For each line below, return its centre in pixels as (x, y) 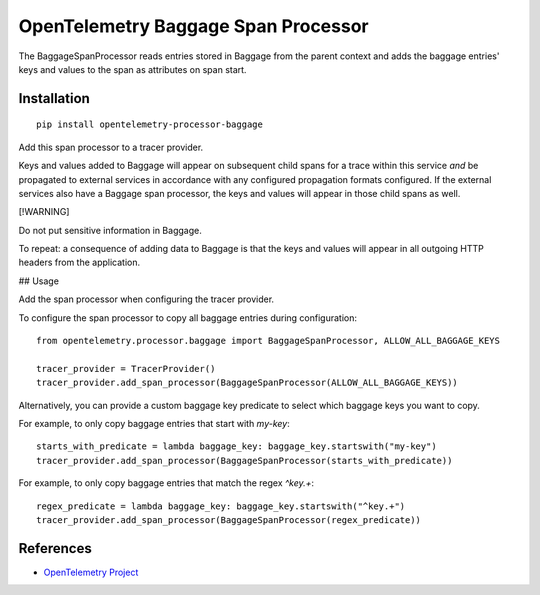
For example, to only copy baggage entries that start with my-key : (154, 423)
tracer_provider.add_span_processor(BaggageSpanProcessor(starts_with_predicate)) (244, 460)
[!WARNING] (44, 212)
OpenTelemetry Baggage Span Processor (193, 26)
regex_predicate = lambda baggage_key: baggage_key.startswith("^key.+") (221, 506)
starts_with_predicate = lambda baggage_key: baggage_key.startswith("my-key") (236, 446)
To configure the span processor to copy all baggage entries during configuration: (187, 317)
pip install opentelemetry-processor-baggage (150, 124)
